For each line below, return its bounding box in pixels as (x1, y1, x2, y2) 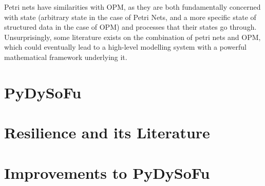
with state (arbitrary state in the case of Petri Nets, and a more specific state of (4, 11, 256, 22)
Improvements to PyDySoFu (4, 162, 210, 183)
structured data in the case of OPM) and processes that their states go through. (4, 22, 257, 32)
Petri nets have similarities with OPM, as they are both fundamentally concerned (4, 2, 261, 12)
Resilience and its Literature (4, 122, 210, 143)
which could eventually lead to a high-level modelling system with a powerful (4, 42, 247, 52)
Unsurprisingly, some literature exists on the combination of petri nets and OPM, (4, 31, 261, 42)
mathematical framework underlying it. (4, 51, 127, 62)
